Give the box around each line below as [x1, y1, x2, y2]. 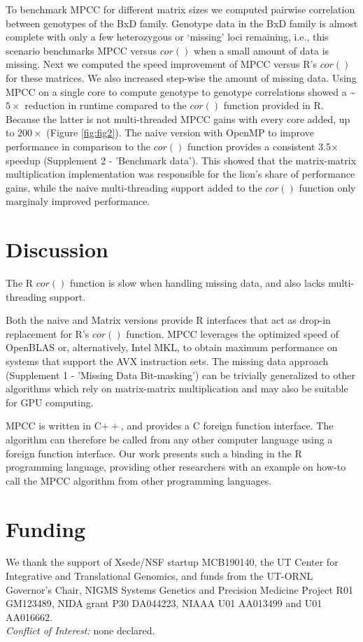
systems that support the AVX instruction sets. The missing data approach [6, 354, 329, 368]
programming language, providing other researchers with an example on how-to [6, 459, 346, 474]
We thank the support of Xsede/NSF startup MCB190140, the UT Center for [6, 555, 339, 569]
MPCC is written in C [6, 418, 101, 433]
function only [299, 180, 356, 194]
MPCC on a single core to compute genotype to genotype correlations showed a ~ [6, 84, 356, 99]
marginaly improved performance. [6, 194, 150, 208]
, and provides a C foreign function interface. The [120, 418, 334, 433]
